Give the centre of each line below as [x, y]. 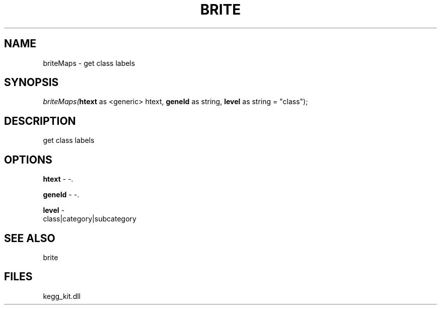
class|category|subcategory [90, 219]
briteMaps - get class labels [89, 63]
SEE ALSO [30, 238]
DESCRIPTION [40, 121]
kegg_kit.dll [62, 296]
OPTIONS [28, 160]
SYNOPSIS [31, 83]
